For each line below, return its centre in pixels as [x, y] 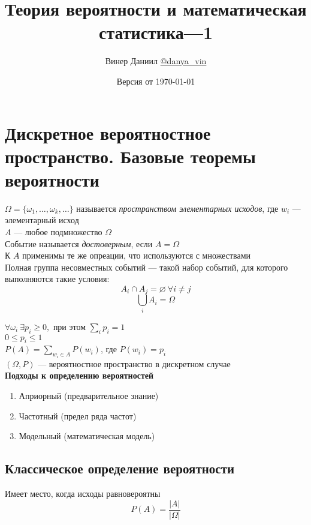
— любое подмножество [58, 232]
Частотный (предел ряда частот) [78, 415]
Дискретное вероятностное [108, 132]
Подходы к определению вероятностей [79, 375]
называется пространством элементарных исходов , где [177, 208]
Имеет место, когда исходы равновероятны [83, 493]
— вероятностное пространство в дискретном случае [134, 363]
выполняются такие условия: [57, 279]
